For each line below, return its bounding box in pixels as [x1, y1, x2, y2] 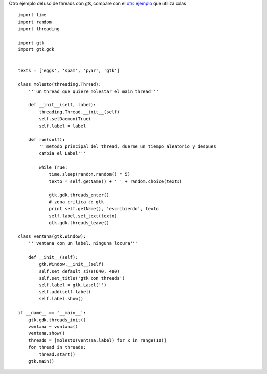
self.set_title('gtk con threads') [39, 275, 125, 281]
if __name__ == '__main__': [18, 310, 86, 316]
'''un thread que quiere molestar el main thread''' [28, 88, 159, 94]
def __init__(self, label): [28, 102, 96, 108]
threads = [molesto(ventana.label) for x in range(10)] [28, 337, 167, 343]
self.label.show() [39, 296, 84, 302]
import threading [18, 26, 60, 32]
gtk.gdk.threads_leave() [49, 220, 110, 226]
